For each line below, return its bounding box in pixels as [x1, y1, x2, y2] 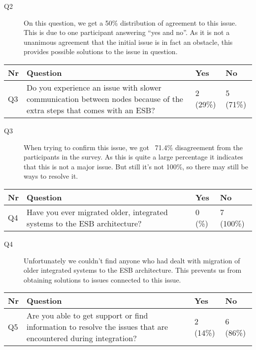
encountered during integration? [26, 332, 137, 344]
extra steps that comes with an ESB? [26, 104, 155, 116]
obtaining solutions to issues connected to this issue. [24, 274, 181, 285]
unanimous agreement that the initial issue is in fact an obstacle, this [24, 36, 233, 47]
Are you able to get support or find [26, 310, 148, 321]
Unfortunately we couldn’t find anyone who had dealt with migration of [24, 255, 240, 265]
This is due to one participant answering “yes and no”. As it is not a [24, 27, 230, 37]
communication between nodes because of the [26, 93, 183, 104]
